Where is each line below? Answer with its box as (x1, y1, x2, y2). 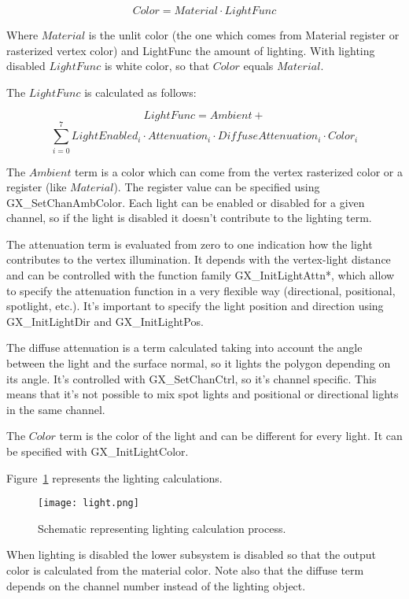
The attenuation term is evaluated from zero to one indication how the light (6, 235, 373, 252)
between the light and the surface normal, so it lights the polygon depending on (6, 355, 391, 372)
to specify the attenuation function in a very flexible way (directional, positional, (6, 282, 396, 298)
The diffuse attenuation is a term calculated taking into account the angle (6, 339, 363, 356)
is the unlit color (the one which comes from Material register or (88, 27, 400, 43)
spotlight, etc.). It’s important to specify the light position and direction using (6, 298, 384, 314)
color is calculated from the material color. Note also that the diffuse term (6, 562, 364, 579)
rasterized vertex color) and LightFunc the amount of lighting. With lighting (6, 42, 375, 58)
